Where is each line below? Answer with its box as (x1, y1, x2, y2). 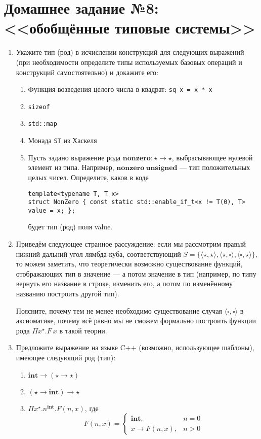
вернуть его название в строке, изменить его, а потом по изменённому (16, 278, 233, 289)
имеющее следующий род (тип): (16, 352, 116, 362)
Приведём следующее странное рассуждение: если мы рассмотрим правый (16, 239, 246, 249)
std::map (28, 120, 57, 128)
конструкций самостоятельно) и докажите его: (16, 66, 158, 77)
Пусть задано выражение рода (28, 152, 121, 162)
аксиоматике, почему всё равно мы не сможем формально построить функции (16, 315, 256, 326)
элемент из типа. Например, (28, 162, 114, 173)
